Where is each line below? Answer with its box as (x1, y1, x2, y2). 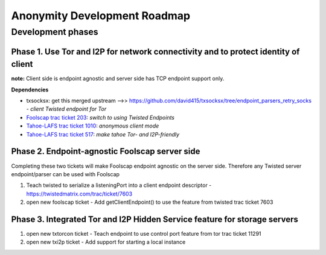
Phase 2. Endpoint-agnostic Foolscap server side (11, 146, 200, 156)
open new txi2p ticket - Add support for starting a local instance (26, 238, 186, 246)
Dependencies (11, 86, 49, 93)
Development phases (11, 26, 99, 37)
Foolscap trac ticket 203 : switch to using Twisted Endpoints (26, 114, 175, 121)
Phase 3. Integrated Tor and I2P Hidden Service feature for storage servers (11, 214, 299, 224)
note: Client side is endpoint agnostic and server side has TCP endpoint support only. (11, 75, 225, 82)
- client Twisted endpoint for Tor (26, 105, 107, 112)
